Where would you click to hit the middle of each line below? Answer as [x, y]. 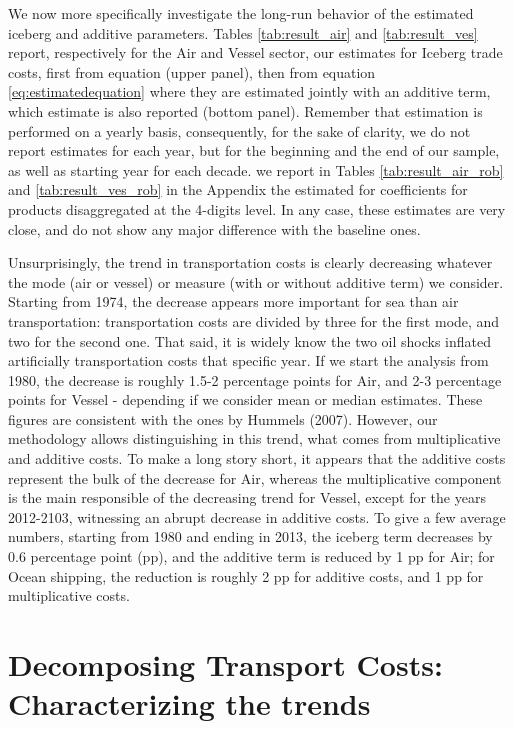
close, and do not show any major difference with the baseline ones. [214, 228]
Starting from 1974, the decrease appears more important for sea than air [233, 301]
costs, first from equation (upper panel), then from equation [192, 71]
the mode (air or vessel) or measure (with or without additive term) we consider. [256, 281]
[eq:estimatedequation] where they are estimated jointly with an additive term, [249, 91]
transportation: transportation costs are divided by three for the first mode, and [254, 320]
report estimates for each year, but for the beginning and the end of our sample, [254, 150]
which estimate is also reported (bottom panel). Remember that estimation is [245, 110]
